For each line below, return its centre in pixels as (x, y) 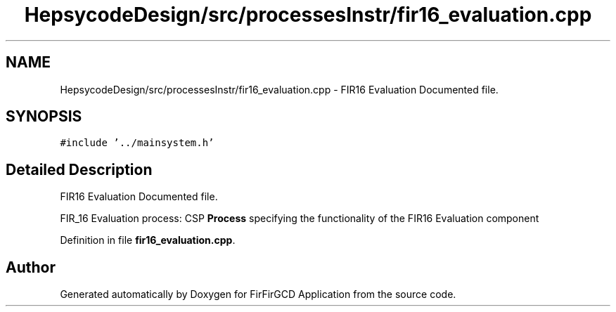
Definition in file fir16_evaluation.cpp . (148, 240)
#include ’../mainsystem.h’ (137, 143)
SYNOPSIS (44, 117)
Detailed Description (79, 169)
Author (31, 267)
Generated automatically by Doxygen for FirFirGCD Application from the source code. (258, 294)
